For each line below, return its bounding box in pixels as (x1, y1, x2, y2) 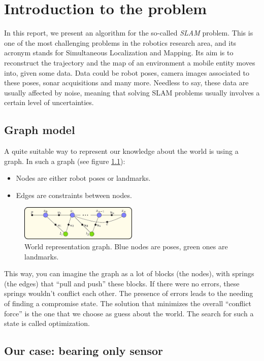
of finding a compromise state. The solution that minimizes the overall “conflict (4, 298, 251, 309)
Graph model (4, 122, 75, 138)
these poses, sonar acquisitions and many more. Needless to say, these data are (4, 77, 249, 88)
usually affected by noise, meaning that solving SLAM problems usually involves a (4, 87, 260, 97)
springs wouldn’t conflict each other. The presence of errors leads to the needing (4, 288, 253, 299)
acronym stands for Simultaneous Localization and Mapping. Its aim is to (4, 47, 234, 58)
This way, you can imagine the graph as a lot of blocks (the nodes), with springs (4, 268, 254, 279)
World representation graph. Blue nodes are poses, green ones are (24, 241, 228, 252)
